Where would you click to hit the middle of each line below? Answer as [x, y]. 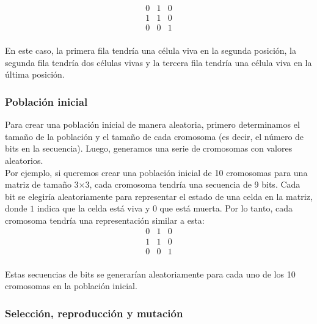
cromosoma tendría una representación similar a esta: [105, 220]
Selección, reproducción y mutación [94, 313]
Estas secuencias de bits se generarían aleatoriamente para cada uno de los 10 [150, 274]
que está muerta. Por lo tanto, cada [226, 208]
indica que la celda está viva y [93, 208]
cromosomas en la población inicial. [71, 286]
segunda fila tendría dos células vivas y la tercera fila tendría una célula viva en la [158, 62]
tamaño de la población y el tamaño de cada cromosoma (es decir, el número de [155, 136]
